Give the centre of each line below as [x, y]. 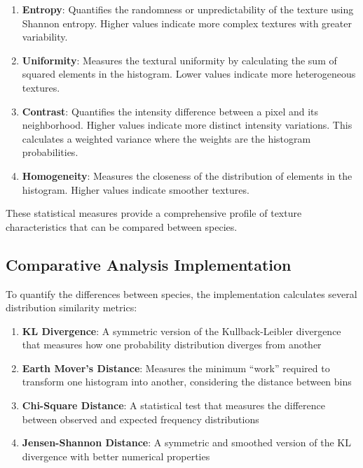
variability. [45, 37]
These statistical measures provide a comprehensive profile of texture [154, 213]
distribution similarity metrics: [71, 307]
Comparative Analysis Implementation [149, 264]
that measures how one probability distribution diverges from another [172, 345]
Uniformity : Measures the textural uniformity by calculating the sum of [179, 60]
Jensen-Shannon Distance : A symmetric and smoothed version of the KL [187, 442]
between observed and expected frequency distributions [141, 419]
